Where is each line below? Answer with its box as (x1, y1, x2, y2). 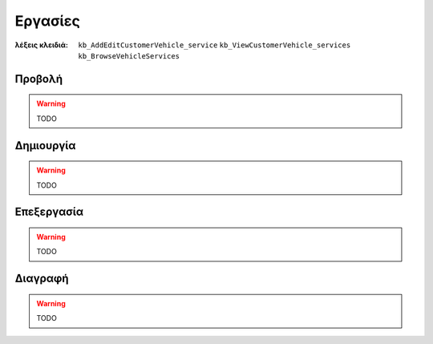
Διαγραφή (14, 272, 69, 285)
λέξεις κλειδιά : (14, 40, 68, 50)
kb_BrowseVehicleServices (78, 51, 180, 60)
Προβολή (14, 72, 63, 86)
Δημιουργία (14, 139, 76, 152)
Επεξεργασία (14, 205, 84, 219)
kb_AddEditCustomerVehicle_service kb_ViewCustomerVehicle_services (78, 40, 351, 50)
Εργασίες (14, 12, 80, 30)
